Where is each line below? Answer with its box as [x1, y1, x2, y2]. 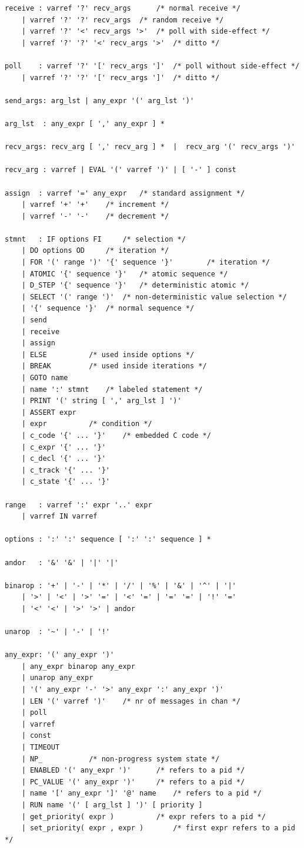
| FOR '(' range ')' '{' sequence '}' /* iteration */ [21, 258, 270, 267]
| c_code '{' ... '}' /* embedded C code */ [21, 431, 211, 440]
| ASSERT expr [21, 408, 76, 417]
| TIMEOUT [21, 743, 60, 751]
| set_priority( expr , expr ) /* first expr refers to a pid [21, 824, 295, 833]
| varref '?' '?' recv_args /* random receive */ [21, 15, 224, 24]
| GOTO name [21, 374, 68, 382]
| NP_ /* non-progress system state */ [21, 754, 220, 763]
